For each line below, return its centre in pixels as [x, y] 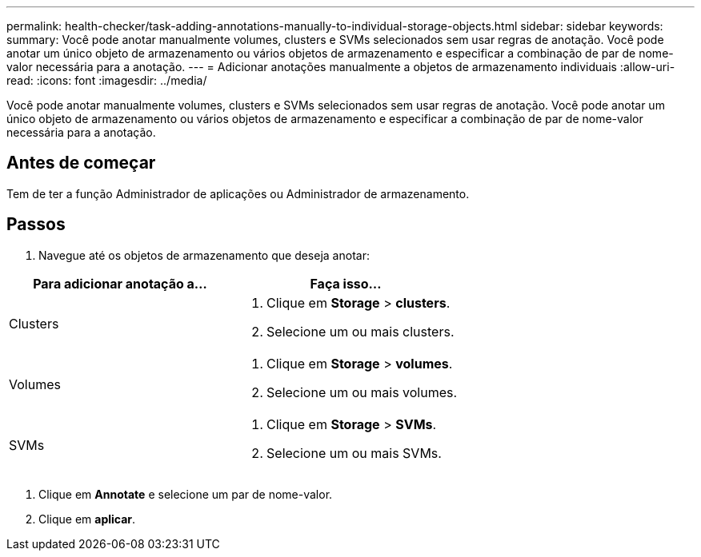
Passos [36, 225]
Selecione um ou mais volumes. [362, 392]
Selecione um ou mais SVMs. [354, 453]
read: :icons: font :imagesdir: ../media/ [107, 80]
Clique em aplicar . [87, 519]
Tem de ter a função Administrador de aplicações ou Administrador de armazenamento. [238, 193]
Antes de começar [81, 163]
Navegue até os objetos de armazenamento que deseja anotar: [204, 255]
